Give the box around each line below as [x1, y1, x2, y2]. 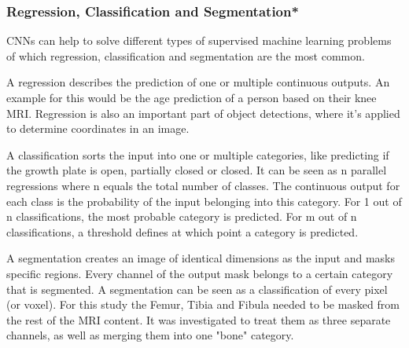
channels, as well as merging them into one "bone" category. [6, 327, 294, 343]
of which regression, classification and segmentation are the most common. [6, 47, 365, 64]
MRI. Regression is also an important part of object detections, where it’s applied [6, 104, 400, 121]
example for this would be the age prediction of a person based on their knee [6, 90, 377, 105]
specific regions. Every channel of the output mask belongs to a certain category [6, 265, 393, 281]
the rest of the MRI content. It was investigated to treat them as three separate [6, 311, 391, 328]
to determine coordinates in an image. [6, 120, 190, 137]
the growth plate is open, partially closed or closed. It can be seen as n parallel [6, 162, 387, 178]
